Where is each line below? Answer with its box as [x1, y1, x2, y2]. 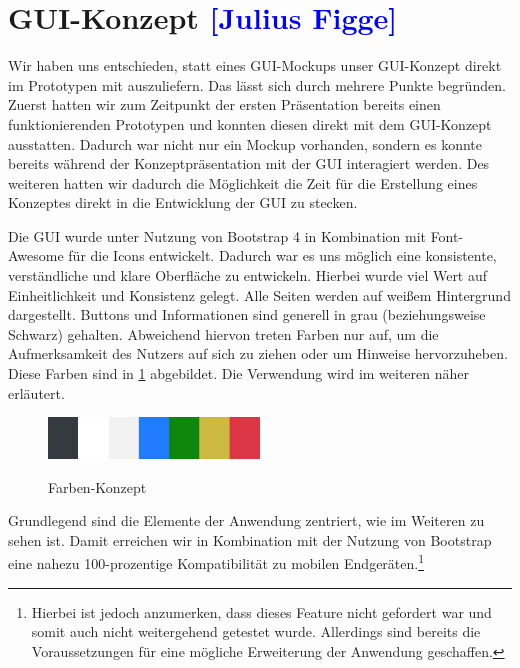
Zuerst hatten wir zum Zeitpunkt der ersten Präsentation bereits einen [8, 94, 441, 115]
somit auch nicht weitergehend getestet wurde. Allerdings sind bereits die [31, 621, 481, 642]
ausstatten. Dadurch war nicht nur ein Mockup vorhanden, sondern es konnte [8, 133, 483, 154]
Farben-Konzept [48, 476, 147, 497]
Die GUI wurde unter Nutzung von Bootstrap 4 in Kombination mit [8, 225, 426, 246]
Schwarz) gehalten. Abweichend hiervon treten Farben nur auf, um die [8, 323, 439, 344]
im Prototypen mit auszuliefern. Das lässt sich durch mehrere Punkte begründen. [8, 74, 506, 95]
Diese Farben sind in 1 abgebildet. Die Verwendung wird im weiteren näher [8, 363, 470, 384]
